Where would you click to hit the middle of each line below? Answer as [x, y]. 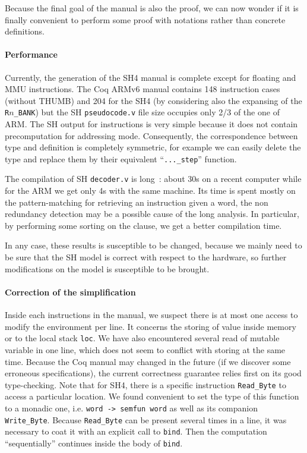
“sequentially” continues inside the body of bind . [94, 443]
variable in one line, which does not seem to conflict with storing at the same [145, 349]
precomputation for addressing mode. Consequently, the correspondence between [151, 135]
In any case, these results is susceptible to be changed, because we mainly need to [153, 245]
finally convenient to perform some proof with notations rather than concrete [145, 19]
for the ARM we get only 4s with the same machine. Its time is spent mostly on [150, 191]
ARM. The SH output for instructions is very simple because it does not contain [151, 124]
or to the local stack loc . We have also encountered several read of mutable [142, 338]
